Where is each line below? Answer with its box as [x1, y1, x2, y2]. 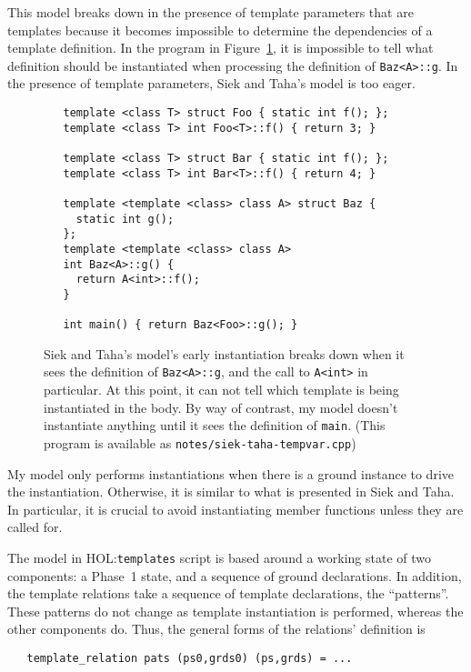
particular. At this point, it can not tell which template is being [44, 380, 399, 399]
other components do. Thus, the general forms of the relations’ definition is [7, 619, 426, 638]
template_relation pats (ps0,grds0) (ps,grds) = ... [26, 652, 353, 666]
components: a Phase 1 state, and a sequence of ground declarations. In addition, [7, 566, 462, 585]
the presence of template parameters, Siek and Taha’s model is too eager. [7, 74, 416, 93]
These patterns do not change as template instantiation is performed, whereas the [7, 601, 464, 620]
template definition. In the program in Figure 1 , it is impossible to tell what [7, 38, 434, 57]
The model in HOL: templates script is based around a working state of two [7, 548, 431, 567]
